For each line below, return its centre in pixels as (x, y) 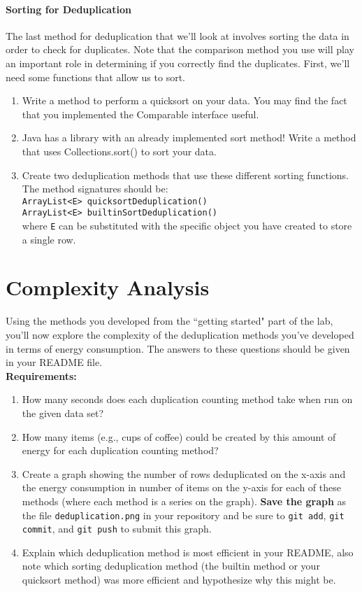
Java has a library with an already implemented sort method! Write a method (189, 138)
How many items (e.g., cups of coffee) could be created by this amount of (179, 436)
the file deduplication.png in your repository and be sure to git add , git (183, 515)
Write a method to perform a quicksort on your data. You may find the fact (184, 100)
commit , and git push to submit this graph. (117, 529)
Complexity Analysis (108, 287)
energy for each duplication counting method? (120, 450)
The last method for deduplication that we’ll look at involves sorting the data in (178, 35)
